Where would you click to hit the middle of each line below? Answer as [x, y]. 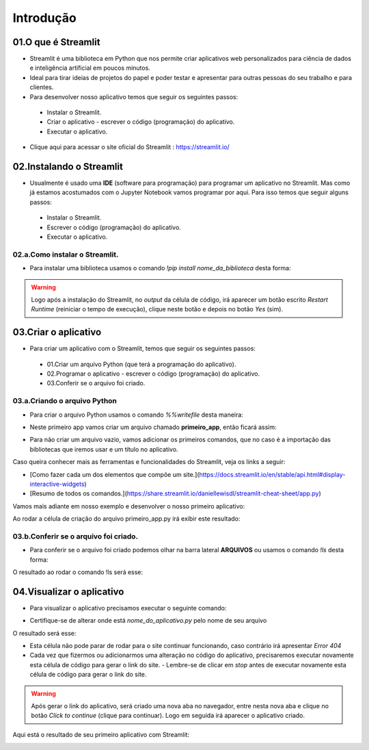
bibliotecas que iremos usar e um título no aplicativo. [104, 449]
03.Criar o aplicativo [57, 332]
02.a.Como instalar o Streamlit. [66, 255]
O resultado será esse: [44, 633]
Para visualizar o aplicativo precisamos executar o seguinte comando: [128, 608]
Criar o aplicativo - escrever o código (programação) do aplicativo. [141, 122]
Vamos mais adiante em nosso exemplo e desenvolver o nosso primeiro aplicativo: [129, 506]
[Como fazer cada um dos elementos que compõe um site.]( [114, 474]
